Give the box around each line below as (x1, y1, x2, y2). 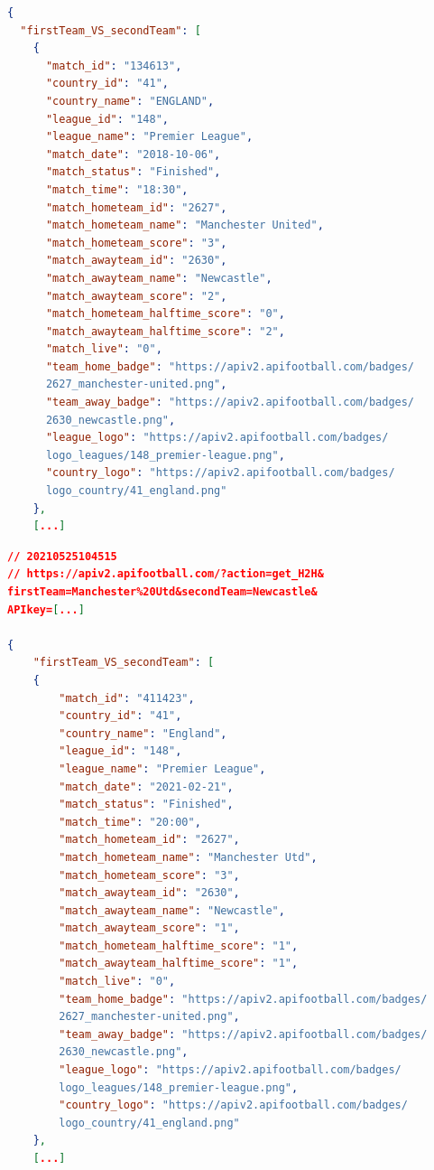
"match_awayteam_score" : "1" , (59, 922, 240, 935)
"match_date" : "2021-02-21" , (59, 780, 234, 793)
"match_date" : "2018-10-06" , (45, 147, 221, 161)
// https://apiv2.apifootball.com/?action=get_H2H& (7, 567, 324, 581)
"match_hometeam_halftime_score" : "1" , (59, 939, 299, 952)
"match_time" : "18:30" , (45, 183, 189, 196)
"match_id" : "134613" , (45, 59, 182, 72)
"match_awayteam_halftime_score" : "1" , (59, 957, 299, 970)
